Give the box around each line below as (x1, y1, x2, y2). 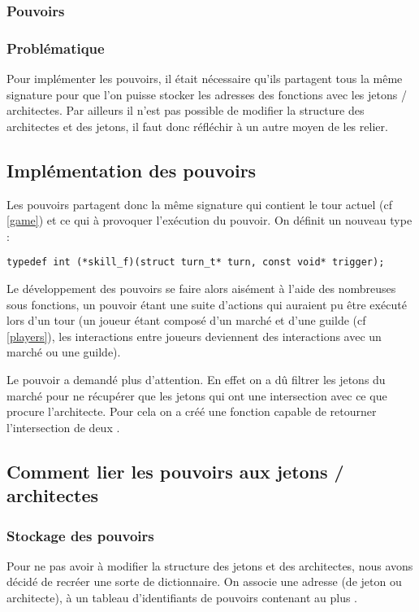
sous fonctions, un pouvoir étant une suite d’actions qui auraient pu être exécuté (6, 295, 407, 313)
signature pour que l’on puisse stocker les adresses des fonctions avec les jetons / (6, 85, 407, 103)
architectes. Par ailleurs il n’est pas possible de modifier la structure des (6, 102, 365, 119)
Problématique (6, 37, 105, 58)
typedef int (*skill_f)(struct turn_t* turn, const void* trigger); (6, 256, 385, 269)
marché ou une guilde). (6, 343, 121, 361)
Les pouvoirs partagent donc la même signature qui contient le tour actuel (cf (6, 195, 393, 212)
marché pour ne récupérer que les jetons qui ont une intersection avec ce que (6, 387, 387, 404)
